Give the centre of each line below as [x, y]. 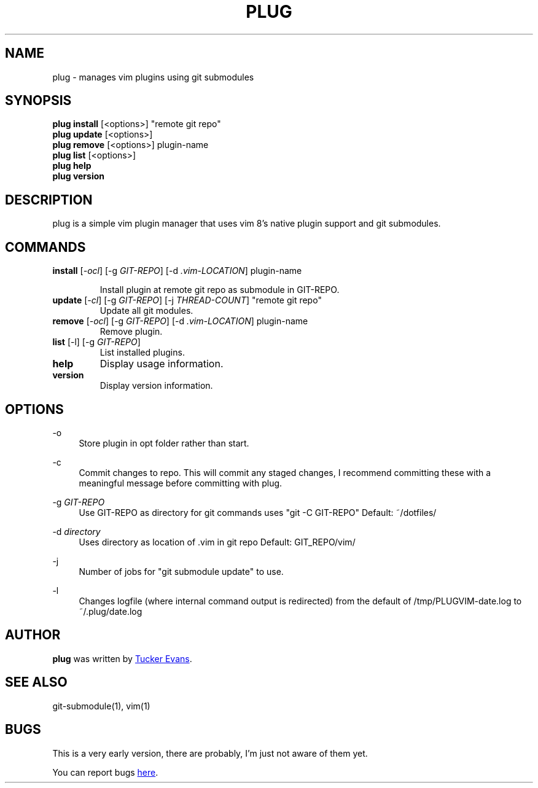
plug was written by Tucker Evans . [122, 658]
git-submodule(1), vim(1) [101, 706]
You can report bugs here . [105, 772]
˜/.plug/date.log [111, 611]
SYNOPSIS [38, 101]
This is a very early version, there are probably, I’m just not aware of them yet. [210, 753]
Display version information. [156, 386]
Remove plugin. [131, 332]
